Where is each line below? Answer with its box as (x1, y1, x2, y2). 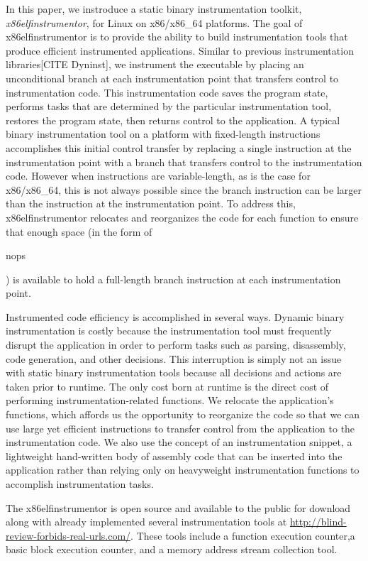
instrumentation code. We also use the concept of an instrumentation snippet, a (6, 435, 352, 450)
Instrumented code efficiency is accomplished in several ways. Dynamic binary (6, 309, 345, 324)
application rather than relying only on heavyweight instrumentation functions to (6, 462, 359, 477)
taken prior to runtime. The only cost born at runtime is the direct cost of (6, 378, 329, 393)
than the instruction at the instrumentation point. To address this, (6, 196, 296, 211)
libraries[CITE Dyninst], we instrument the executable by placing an (6, 57, 304, 72)
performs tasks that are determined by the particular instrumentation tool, (6, 99, 332, 114)
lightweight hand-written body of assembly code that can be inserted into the (6, 448, 342, 463)
